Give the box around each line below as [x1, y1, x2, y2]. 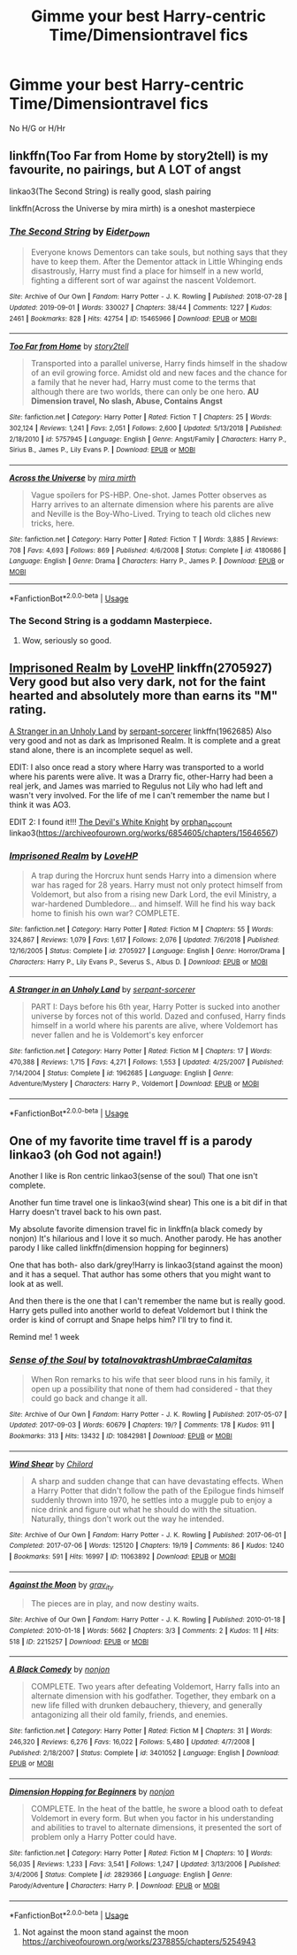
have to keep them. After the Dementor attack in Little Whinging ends [30, 257, 283, 267]
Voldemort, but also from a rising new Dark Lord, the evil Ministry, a [30, 889, 277, 899]
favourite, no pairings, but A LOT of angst [9, 162, 241, 178]
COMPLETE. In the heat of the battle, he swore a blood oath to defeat [30, 1804, 284, 1814]
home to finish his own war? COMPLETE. [30, 907, 180, 918]
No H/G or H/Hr [9, 122, 66, 134]
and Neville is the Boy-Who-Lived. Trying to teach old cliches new [30, 508, 271, 519]
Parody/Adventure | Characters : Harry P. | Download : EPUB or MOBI [9, 1882, 220, 1890]
